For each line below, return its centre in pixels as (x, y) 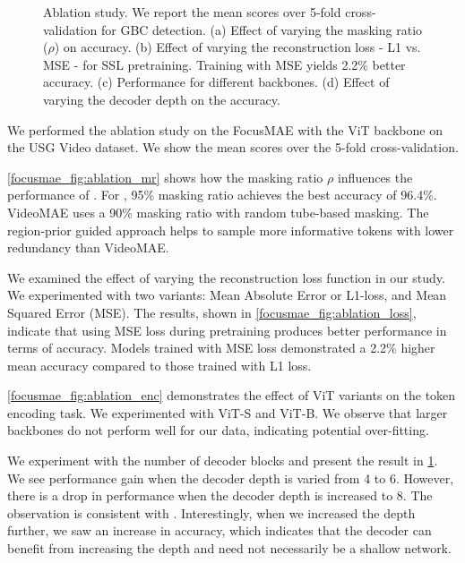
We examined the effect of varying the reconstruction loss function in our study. (226, 277)
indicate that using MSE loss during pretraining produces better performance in (227, 330)
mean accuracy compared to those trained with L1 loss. (159, 365)
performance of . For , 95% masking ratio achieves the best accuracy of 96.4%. (222, 195)
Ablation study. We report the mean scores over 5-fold (192, 12)
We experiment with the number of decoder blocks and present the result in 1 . (223, 461)
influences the (375, 177)
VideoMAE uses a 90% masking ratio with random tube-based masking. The (218, 212)
